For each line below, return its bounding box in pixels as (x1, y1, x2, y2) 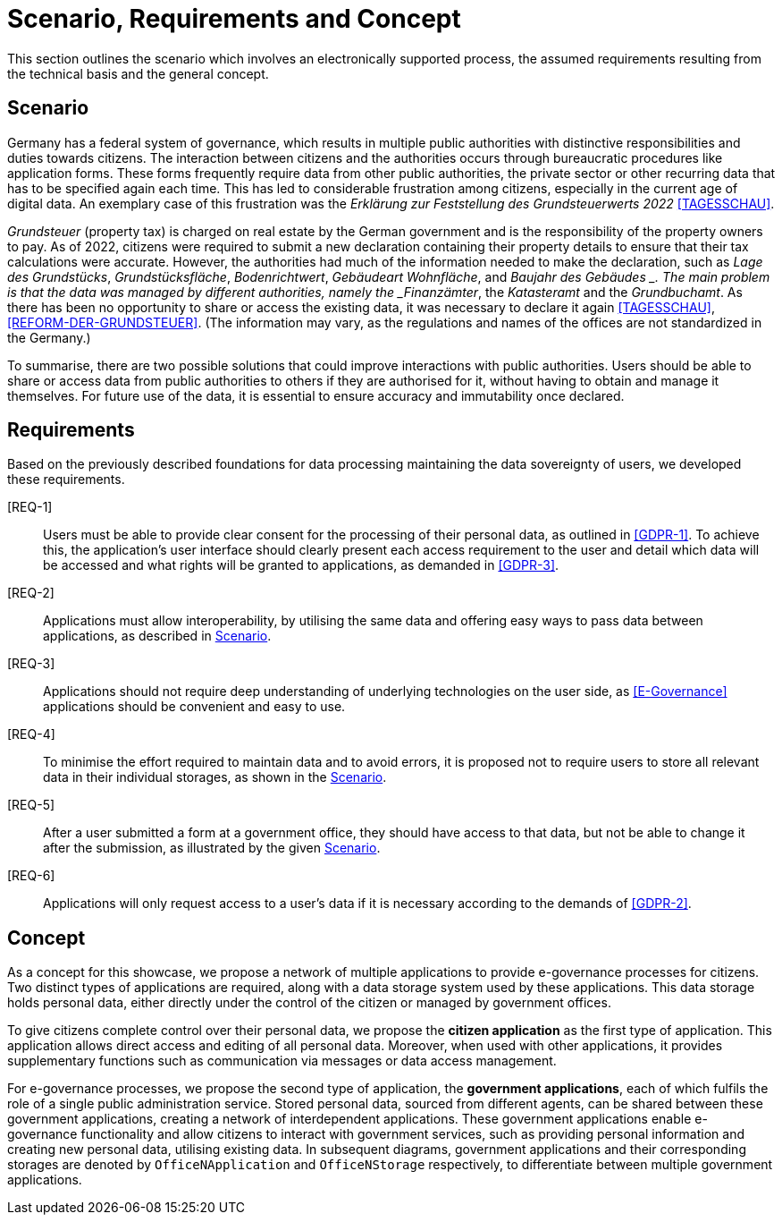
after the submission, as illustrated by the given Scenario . (43, 840, 381, 856)
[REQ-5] (7, 797, 55, 813)
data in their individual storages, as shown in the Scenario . (43, 769, 387, 785)
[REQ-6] (7, 868, 55, 884)
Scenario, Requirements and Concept (7, 4, 461, 34)
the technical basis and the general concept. (7, 65, 269, 81)
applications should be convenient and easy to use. (43, 699, 346, 715)
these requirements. (7, 471, 125, 488)
